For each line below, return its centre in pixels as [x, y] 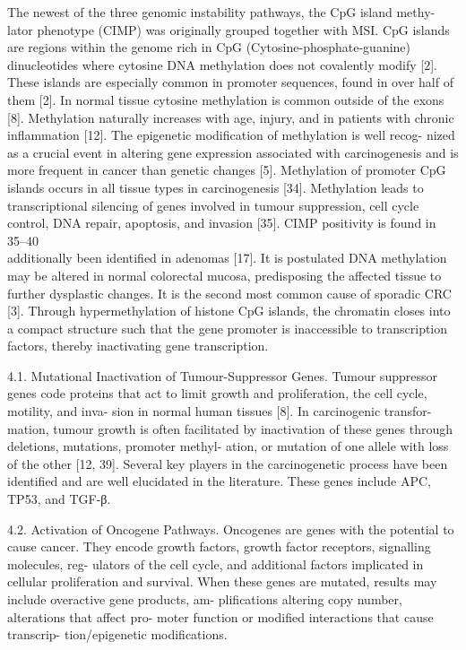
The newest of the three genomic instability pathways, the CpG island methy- [221, 12]
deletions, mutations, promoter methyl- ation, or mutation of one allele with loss [228, 446]
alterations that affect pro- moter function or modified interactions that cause [220, 616]
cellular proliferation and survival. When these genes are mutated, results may [222, 581]
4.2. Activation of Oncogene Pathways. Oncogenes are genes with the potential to [231, 529]
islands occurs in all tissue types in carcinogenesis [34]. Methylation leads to [216, 187]
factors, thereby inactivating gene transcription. [138, 346]
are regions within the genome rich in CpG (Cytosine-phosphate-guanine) [209, 47]
